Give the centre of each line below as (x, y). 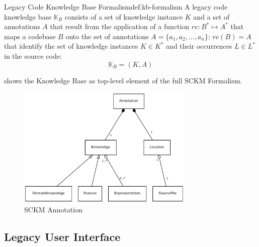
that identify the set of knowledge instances (71, 46)
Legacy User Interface (62, 237)
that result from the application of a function (120, 26)
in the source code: (33, 55)
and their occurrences (199, 46)
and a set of (211, 16)
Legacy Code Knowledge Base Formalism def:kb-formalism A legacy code (116, 7)
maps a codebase (30, 36)
